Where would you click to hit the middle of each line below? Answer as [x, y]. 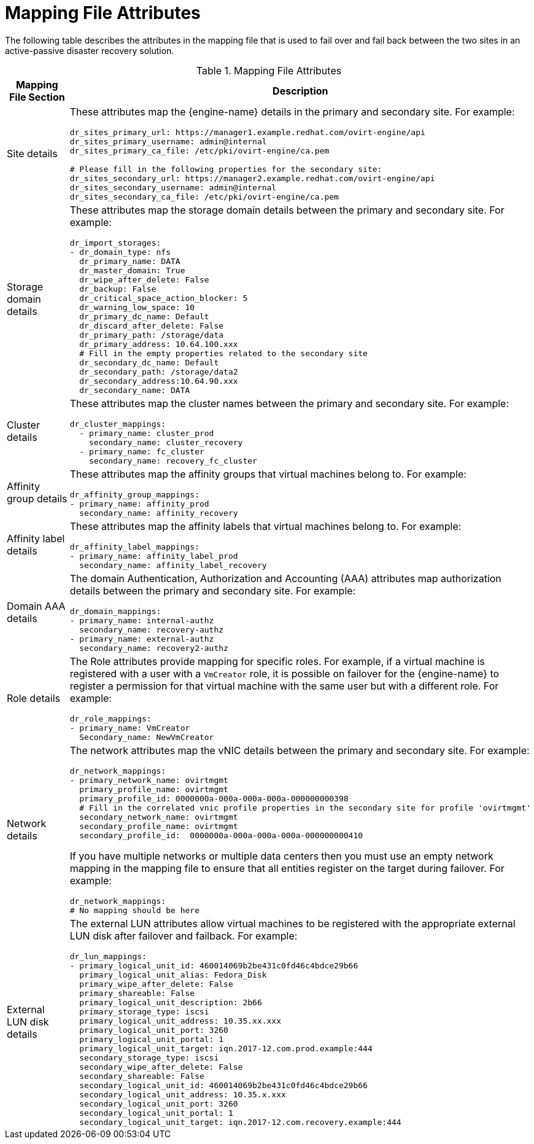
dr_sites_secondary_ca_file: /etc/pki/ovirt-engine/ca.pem [204, 197]
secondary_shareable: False [142, 1076]
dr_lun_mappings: [108, 956]
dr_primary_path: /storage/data [152, 335]
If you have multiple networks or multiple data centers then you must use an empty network [281, 856]
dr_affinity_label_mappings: [134, 547]
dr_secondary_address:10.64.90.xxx [159, 381]
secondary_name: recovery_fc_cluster [173, 461]
